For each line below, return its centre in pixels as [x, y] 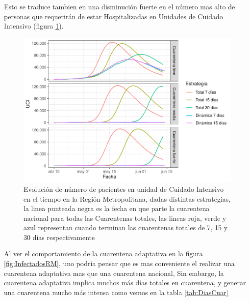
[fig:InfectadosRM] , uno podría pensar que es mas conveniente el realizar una [119, 263]
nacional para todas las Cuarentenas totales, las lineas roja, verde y [125, 218]
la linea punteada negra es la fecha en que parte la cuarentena [117, 208]
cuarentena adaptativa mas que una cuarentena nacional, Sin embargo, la [114, 273]
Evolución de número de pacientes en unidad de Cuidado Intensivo [124, 189]
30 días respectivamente [59, 237]
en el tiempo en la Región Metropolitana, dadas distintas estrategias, [127, 198]
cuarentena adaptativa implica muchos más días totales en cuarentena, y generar [125, 283]
